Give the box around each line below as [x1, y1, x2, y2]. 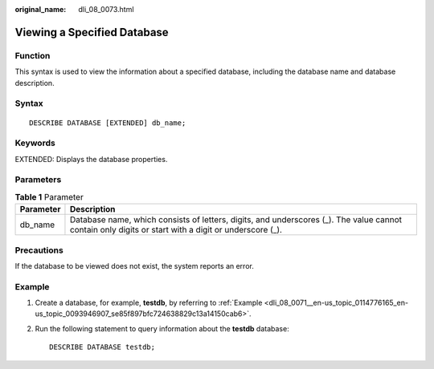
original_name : [14, 5, 67, 14]
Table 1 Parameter [14, 191, 84, 202]
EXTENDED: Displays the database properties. [14, 154, 168, 164]
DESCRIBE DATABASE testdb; [49, 343, 156, 352]
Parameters [14, 174, 62, 185]
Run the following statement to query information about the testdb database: [35, 323, 289, 333]
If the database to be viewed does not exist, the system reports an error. [14, 261, 255, 270]
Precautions [14, 245, 63, 256]
